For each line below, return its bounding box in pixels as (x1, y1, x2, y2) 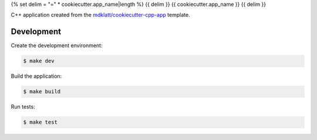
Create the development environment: (11, 42, 103, 49)
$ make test (23, 119, 58, 125)
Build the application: (11, 73, 62, 80)
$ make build (23, 88, 61, 95)
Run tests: (11, 103, 35, 110)
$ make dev (23, 58, 55, 64)
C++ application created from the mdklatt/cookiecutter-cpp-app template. (11, 12, 190, 19)
